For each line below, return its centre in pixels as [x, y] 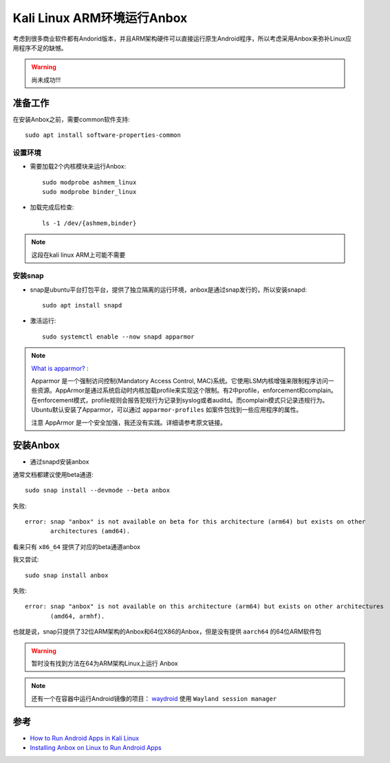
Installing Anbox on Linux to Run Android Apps [96, 748]
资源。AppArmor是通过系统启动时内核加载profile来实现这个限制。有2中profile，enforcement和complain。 [187, 390]
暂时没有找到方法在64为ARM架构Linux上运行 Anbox [105, 663]
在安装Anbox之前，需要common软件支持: [71, 119]
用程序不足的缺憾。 [40, 47]
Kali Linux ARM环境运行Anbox [100, 18]
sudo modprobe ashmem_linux [89, 182]
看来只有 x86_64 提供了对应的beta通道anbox [77, 546]
